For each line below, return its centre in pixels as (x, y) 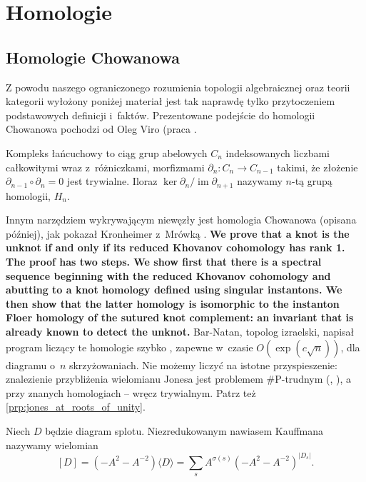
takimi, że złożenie (317, 167)
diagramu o (30, 365)
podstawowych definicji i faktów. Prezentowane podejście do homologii (161, 115)
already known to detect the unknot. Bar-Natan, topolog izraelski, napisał (180, 331)
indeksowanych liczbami (278, 152)
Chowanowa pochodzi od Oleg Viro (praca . (101, 129)
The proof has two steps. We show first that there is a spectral (164, 261)
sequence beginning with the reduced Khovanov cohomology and (168, 275)
